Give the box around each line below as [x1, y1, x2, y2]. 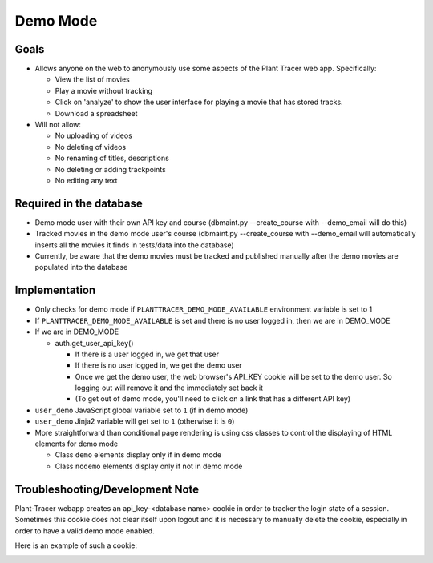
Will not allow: [34, 120, 82, 130]
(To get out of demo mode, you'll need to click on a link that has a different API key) [75, 394, 351, 404]
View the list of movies [55, 74, 130, 84]
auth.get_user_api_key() [55, 338, 134, 348]
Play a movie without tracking [55, 86, 152, 95]
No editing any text [55, 175, 118, 185]
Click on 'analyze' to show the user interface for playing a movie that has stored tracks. [55, 97, 344, 107]
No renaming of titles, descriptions [55, 153, 170, 163]
